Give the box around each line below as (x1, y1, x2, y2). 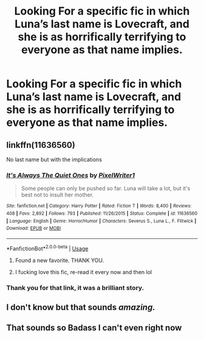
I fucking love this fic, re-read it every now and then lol (15, 268, 152, 275)
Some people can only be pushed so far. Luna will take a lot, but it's (21, 185, 191, 192)
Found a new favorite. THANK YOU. (15, 257, 104, 264)
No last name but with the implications (6, 156, 102, 163)
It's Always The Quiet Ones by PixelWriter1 (6, 171, 135, 180)
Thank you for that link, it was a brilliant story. (6, 283, 144, 292)
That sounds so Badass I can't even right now (6, 323, 182, 333)
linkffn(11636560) (6, 139, 76, 150)
